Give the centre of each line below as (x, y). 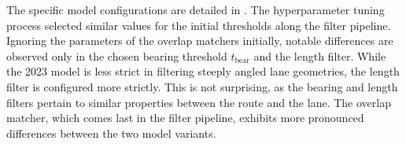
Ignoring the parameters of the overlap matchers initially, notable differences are (200, 41)
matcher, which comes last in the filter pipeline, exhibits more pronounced (185, 118)
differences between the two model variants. (111, 133)
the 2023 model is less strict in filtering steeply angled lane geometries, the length (203, 71)
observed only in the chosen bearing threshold (117, 55)
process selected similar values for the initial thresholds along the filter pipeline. (199, 25)
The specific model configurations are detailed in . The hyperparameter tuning (196, 9)
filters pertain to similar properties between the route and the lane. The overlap (199, 102)
